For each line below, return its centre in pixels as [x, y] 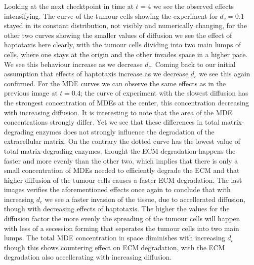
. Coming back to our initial [193, 64]
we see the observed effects [194, 6]
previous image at [31, 93]
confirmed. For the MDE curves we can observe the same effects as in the [115, 83]
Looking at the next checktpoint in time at [69, 6]
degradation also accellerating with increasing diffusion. [88, 257]
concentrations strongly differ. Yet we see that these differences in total [112, 122]
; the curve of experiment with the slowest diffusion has [164, 93]
